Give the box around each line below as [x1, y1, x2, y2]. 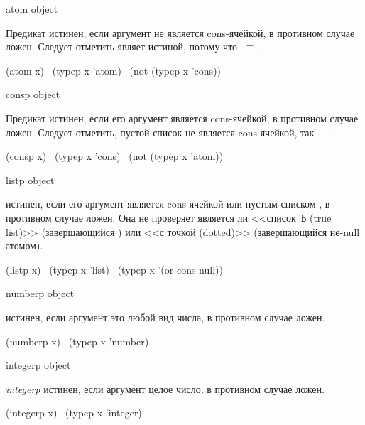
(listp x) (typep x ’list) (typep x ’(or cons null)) [6, 262, 223, 276]
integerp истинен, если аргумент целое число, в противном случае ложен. [6, 381, 325, 396]
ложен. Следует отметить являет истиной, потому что [6, 39, 238, 54]
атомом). [6, 238, 43, 253]
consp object [6, 87, 60, 102]
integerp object [6, 357, 71, 372]
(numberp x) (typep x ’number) [6, 333, 149, 348]
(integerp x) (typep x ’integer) [6, 405, 142, 420]
